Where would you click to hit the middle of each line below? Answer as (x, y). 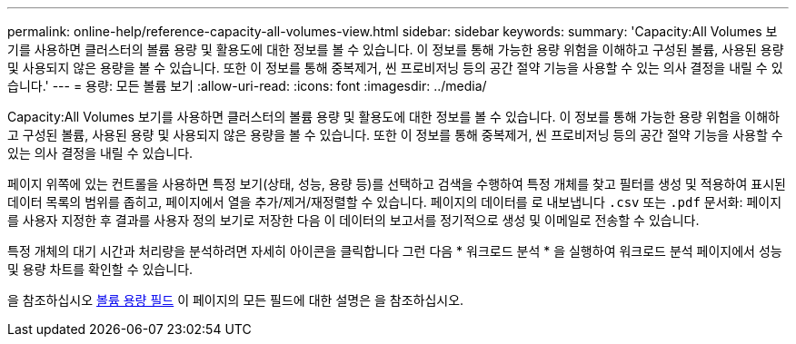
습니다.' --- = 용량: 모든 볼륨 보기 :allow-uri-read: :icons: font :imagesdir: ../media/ (247, 86)
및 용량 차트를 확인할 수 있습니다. (100, 269)
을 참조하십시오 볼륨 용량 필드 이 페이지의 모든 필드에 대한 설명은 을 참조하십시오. (236, 300)
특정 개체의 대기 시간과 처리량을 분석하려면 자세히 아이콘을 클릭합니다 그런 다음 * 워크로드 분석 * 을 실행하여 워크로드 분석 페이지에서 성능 (395, 251)
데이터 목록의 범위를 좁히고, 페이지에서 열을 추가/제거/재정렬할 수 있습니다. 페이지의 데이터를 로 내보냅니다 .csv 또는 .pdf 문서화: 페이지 (395, 202)
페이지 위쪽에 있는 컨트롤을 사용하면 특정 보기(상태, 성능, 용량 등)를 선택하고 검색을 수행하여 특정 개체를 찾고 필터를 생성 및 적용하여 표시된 (397, 184)
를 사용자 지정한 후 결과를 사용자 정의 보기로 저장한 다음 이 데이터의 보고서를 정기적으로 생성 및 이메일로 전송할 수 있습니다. (353, 220)
